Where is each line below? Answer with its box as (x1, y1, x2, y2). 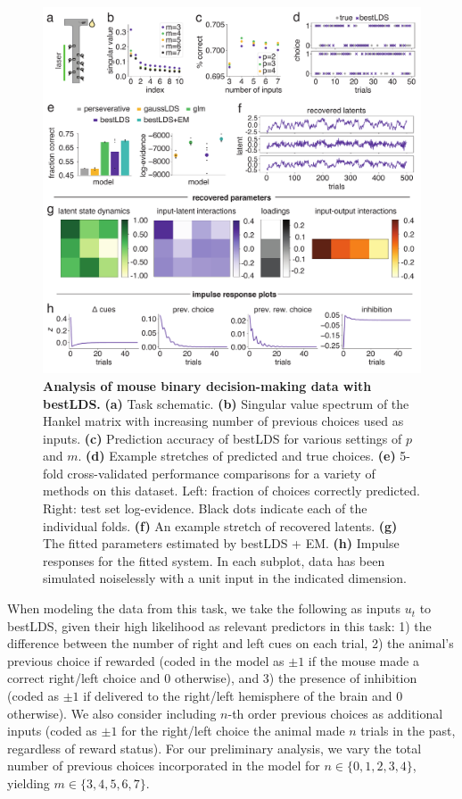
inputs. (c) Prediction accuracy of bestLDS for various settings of (43, 429, 402, 447)
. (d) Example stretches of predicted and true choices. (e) (78, 446, 396, 465)
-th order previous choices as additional (227, 703, 443, 722)
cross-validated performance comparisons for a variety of (67, 463, 375, 482)
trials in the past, (360, 721, 456, 740)
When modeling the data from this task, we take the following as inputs (7, 599, 400, 618)
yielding (7, 773, 50, 792)
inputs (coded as (7, 721, 97, 740)
